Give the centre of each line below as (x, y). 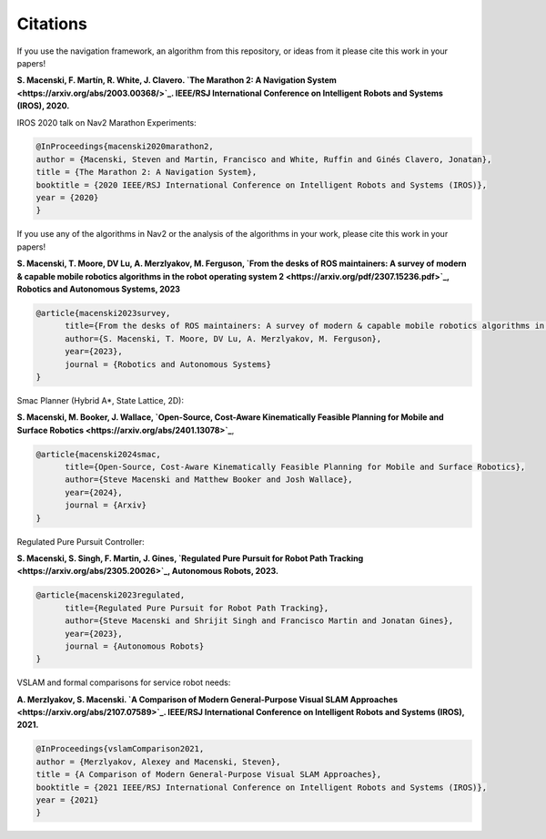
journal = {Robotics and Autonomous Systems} (168, 364)
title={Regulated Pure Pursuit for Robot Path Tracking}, (197, 608)
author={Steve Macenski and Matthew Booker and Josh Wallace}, (209, 480)
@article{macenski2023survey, (103, 313)
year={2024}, (94, 492)
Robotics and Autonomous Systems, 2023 (99, 289)
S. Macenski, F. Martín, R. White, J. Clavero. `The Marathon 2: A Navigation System (177, 80)
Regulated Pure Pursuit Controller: (81, 541)
